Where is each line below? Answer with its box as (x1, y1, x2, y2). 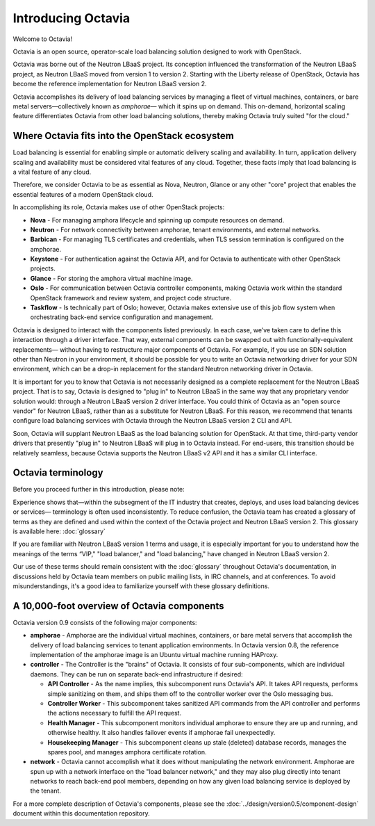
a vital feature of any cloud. (12, 168, 92, 176)
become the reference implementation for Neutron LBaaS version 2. (12, 80, 207, 88)
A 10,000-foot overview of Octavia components (12, 600, 225, 612)
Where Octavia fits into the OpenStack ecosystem (12, 130, 234, 142)
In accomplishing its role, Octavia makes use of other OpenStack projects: (12, 203, 225, 211)
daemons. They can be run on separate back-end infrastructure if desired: (30, 670, 243, 678)
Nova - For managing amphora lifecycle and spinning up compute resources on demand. (30, 216, 285, 224)
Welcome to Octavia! (12, 35, 73, 43)
